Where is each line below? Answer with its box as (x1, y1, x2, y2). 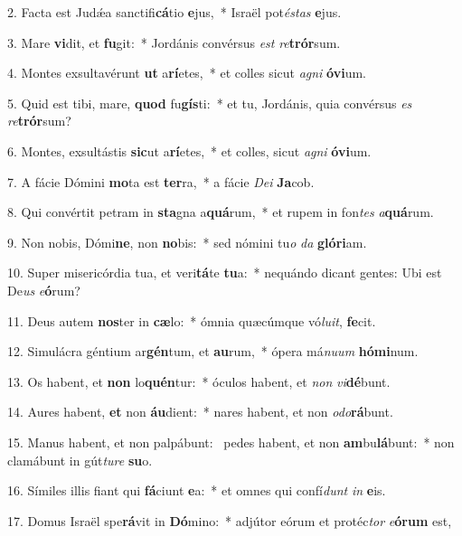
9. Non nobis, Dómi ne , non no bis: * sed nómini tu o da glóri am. (7, 232, 367, 251)
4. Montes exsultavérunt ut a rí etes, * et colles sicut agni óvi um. (7, 63, 367, 82)
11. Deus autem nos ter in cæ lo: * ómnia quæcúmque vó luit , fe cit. (7, 311, 376, 330)
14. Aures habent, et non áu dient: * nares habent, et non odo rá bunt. (7, 402, 393, 421)
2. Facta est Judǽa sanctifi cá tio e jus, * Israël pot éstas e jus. (7, 3, 342, 21)
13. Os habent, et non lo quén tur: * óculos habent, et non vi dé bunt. (7, 371, 391, 390)
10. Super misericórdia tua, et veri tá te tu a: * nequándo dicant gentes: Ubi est (7, 263, 442, 282)
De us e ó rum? (7, 280, 80, 299)
